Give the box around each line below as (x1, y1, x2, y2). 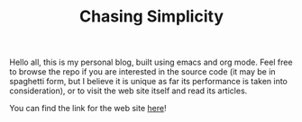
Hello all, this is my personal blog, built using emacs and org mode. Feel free (9, 57, 293, 68)
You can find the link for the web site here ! (9, 103, 167, 114)
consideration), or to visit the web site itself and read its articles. (9, 85, 248, 96)
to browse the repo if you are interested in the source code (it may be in (9, 66, 277, 77)
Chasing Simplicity (79, 6, 224, 27)
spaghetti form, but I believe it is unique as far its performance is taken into (9, 76, 288, 87)
